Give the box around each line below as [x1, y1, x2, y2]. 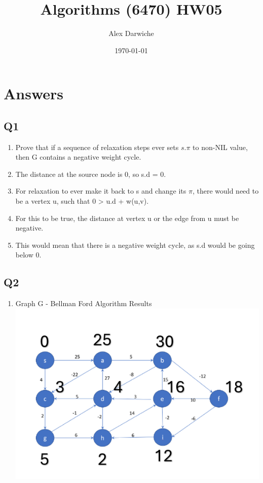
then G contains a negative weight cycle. [15, 152, 141, 162]
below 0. [15, 249, 42, 260]
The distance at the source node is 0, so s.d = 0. [15, 168, 166, 179]
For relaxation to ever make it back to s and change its [15, 185, 186, 196]
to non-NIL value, [193, 141, 248, 152]
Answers [4, 83, 64, 104]
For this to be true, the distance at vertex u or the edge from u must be [15, 212, 239, 223]
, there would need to [192, 185, 259, 196]
